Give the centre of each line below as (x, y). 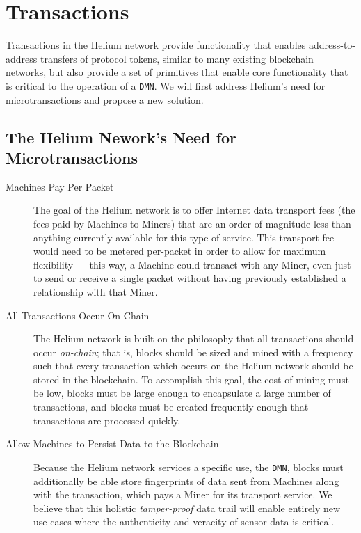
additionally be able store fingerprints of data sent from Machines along (186, 480)
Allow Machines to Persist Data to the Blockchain (112, 444)
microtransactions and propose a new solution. (105, 99)
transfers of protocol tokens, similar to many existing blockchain (177, 58)
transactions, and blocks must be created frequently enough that (171, 407)
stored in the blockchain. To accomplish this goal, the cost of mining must (191, 379)
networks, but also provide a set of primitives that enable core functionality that (177, 72)
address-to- (332, 45)
